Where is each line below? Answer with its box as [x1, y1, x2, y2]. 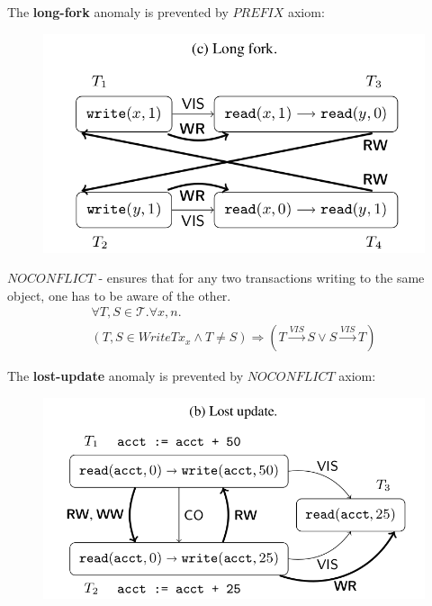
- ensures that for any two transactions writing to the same [98, 268, 425, 287]
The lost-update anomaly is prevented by [7, 366, 244, 385]
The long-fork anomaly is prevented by [7, 3, 229, 21]
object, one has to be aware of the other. [7, 285, 231, 304]
